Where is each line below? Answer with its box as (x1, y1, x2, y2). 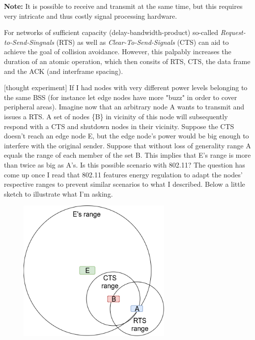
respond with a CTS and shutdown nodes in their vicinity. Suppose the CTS (4, 121, 234, 131)
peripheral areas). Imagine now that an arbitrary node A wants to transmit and (4, 102, 244, 112)
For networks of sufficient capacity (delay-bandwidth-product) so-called (4, 27, 219, 37)
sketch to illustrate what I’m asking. (4, 188, 113, 199)
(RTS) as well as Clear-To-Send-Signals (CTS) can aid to (56, 36, 229, 47)
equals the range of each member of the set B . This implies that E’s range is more (4, 150, 251, 160)
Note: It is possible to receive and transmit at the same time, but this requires (4, 1, 243, 11)
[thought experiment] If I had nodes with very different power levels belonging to (4, 82, 248, 93)
